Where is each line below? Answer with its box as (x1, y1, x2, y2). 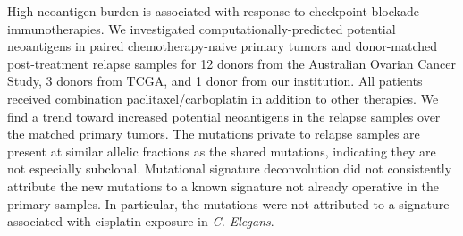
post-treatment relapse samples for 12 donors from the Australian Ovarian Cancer (7, 54, 457, 72)
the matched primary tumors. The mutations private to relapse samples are (7, 124, 420, 143)
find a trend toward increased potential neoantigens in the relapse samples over (7, 106, 441, 125)
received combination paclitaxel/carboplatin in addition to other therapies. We (7, 88, 439, 107)
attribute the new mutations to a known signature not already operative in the (7, 176, 439, 195)
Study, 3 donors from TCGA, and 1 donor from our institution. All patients (7, 72, 423, 90)
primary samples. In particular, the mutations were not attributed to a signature (7, 194, 450, 213)
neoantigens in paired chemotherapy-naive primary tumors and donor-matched (7, 37, 438, 55)
